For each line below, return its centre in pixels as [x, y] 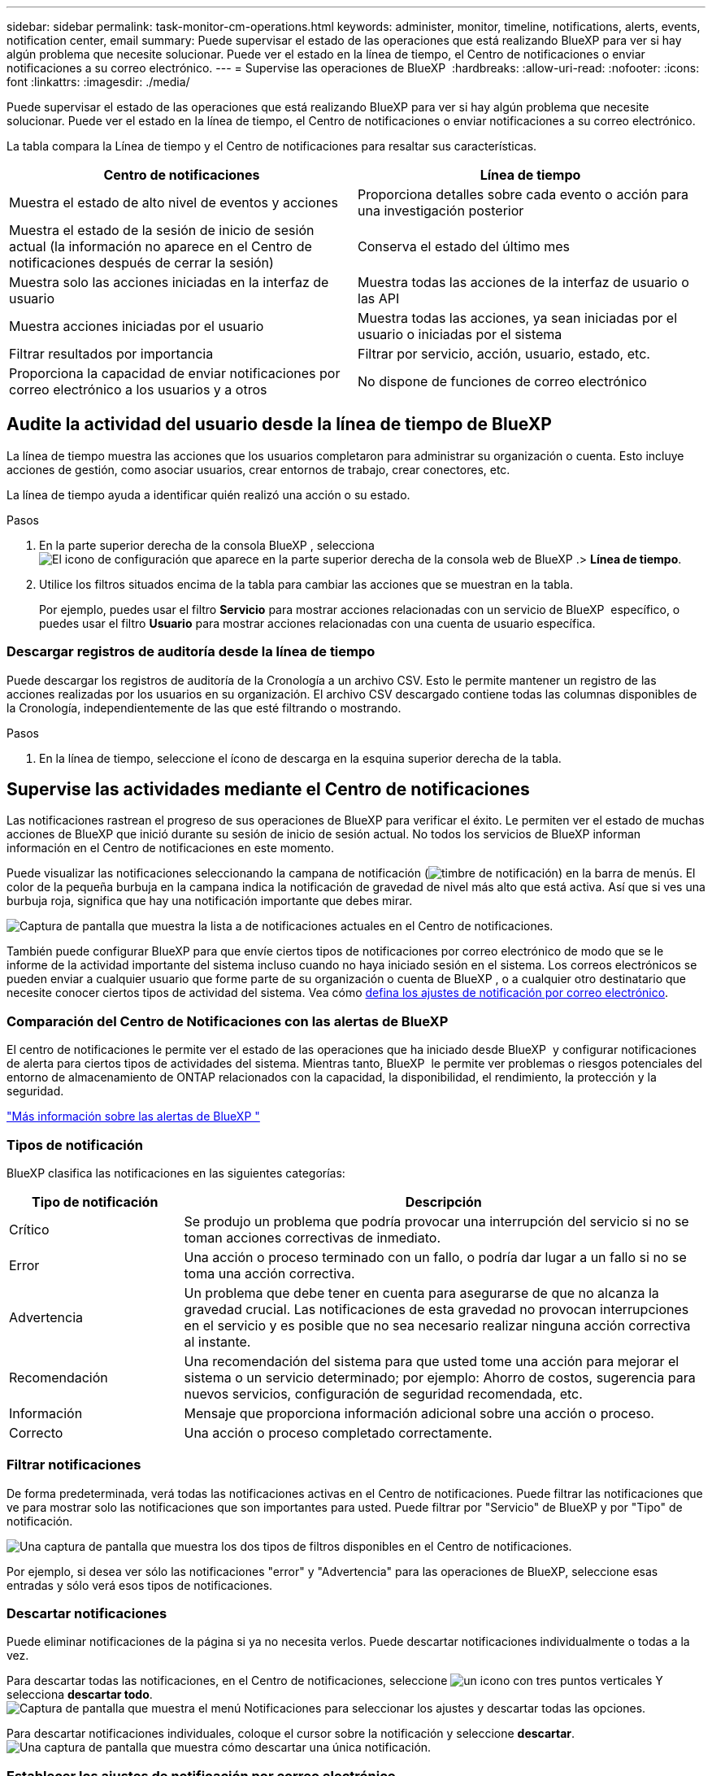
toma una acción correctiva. [269, 1273]
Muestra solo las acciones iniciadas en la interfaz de [169, 282]
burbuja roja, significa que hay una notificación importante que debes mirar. [210, 901]
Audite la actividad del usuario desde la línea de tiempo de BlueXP [279, 424]
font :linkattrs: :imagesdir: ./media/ [98, 82]
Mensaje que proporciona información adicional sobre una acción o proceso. [419, 1413]
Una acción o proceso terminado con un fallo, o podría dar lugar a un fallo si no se [435, 1257]
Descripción [443, 1201]
